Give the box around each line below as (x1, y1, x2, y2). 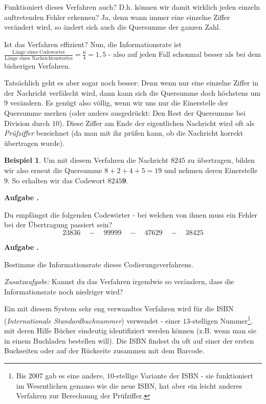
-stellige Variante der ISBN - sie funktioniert (114, 370, 254, 380)
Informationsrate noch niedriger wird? (4, 286, 123, 296)
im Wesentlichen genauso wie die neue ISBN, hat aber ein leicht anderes (16, 380, 242, 391)
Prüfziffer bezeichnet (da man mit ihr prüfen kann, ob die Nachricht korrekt (4, 127, 243, 138)
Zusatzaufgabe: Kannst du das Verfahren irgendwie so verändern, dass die (4, 276, 234, 287)
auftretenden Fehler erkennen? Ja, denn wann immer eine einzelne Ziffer (4, 11, 230, 22)
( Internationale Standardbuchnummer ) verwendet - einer (4, 315, 181, 326)
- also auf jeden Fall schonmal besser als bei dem (108, 49, 261, 59)
